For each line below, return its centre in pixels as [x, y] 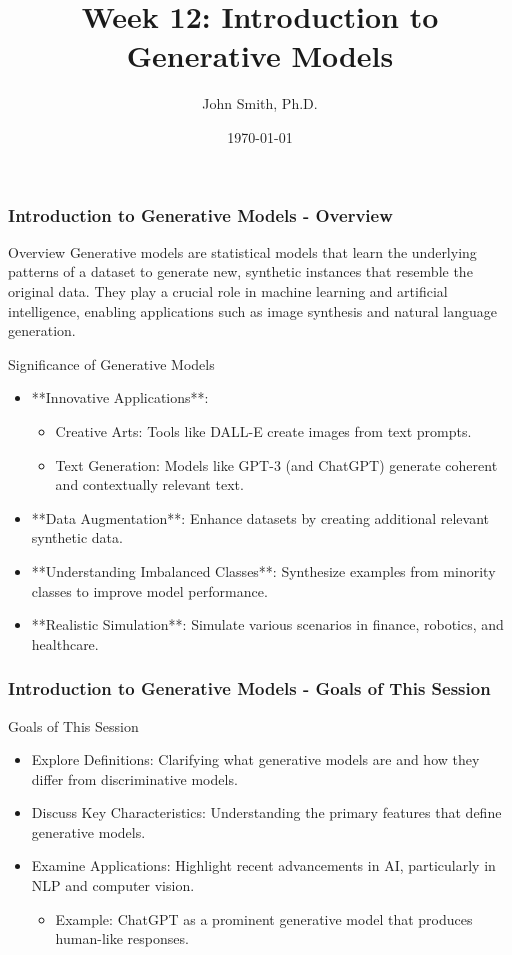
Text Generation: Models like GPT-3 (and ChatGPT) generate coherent [276, 464]
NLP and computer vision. [113, 885]
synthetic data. [77, 537]
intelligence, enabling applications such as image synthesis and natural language [252, 310]
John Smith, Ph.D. [260, 103]
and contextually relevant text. [149, 484]
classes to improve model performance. [149, 590]
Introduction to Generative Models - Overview [200, 214]
